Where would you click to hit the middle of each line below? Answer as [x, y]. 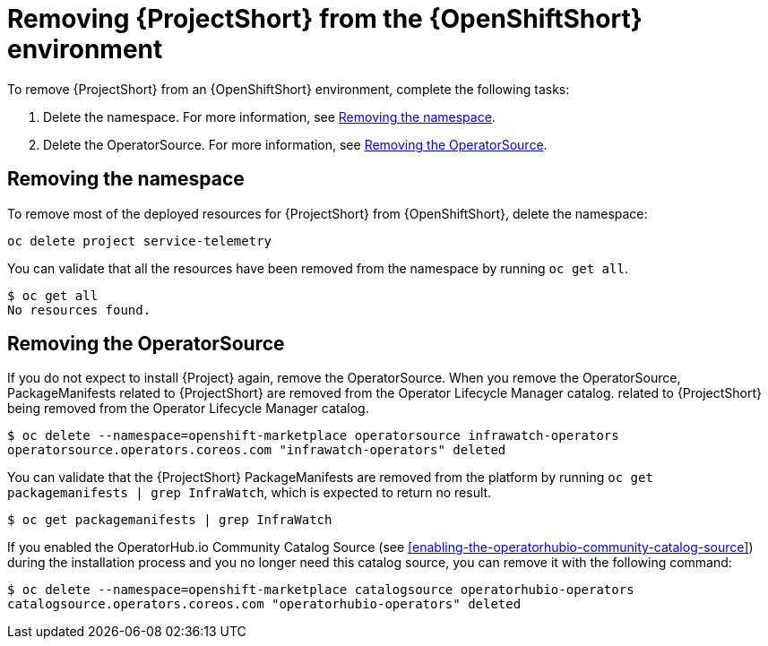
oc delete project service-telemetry [140, 241]
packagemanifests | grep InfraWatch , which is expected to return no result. [250, 493]
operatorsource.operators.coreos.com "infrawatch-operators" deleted [257, 450]
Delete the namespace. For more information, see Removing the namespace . [269, 116]
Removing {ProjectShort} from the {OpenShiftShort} [325, 19]
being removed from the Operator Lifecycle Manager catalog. [188, 409]
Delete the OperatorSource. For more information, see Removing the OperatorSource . [295, 144]
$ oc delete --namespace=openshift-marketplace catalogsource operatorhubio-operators [321, 590]
